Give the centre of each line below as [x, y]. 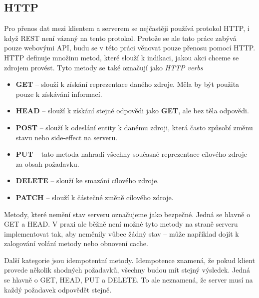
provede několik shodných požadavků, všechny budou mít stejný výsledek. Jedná [127, 270]
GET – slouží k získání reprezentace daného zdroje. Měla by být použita [128, 84]
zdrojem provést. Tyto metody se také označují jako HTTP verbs [104, 67]
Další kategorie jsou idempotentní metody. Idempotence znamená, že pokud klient [129, 260]
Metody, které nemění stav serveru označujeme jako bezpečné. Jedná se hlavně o [127, 214]
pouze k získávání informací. [59, 94]
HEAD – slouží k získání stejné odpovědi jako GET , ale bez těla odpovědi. [132, 111]
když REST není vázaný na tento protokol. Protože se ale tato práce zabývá [120, 38]
